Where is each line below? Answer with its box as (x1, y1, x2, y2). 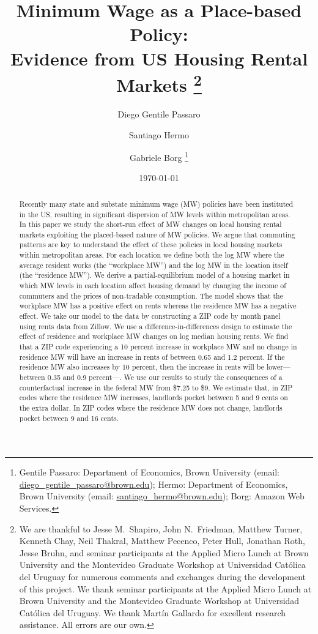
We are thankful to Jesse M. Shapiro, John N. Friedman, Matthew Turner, (19, 522, 303, 535)
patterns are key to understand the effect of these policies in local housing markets (19, 239, 283, 250)
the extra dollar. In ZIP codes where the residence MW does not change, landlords (19, 402, 283, 412)
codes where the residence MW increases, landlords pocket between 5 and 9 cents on (19, 392, 288, 403)
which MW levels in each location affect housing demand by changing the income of (19, 280, 286, 291)
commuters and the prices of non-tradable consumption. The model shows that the (19, 290, 283, 300)
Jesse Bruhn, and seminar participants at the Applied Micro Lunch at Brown (19, 546, 309, 559)
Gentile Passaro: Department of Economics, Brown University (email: (19, 466, 280, 479)
